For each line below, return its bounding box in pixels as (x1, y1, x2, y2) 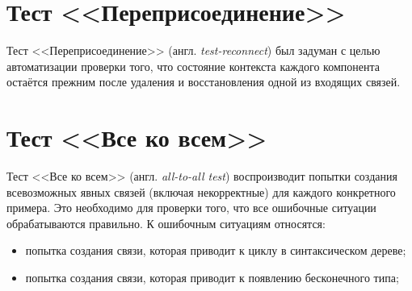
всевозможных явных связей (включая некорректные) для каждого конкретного (6, 183, 396, 200)
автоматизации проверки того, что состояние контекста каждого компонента (6, 57, 380, 74)
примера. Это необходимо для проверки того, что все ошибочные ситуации (6, 199, 376, 216)
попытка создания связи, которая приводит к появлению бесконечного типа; (25, 269, 399, 285)
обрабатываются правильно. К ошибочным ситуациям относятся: (6, 214, 326, 231)
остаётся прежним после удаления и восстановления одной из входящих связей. (6, 73, 401, 90)
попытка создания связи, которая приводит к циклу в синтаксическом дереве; (25, 242, 406, 259)
